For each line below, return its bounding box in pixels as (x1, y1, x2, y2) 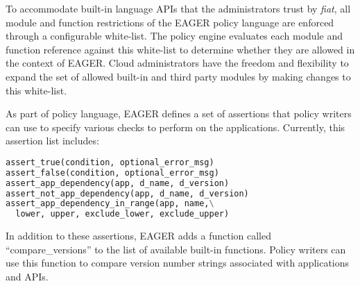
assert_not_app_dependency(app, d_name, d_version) (6, 188, 249, 199)
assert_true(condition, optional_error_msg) (6, 157, 214, 167)
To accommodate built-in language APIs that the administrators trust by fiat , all (6, 1, 351, 15)
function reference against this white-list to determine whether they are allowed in (6, 42, 355, 56)
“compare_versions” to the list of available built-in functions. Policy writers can (6, 242, 346, 256)
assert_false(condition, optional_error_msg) (6, 167, 219, 178)
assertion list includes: (6, 133, 99, 148)
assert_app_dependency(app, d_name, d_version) (6, 178, 230, 188)
